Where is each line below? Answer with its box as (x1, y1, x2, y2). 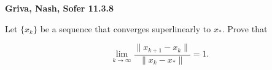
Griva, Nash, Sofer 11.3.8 (5, 2, 114, 14)
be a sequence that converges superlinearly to (40, 22, 211, 35)
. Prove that (222, 22, 268, 35)
